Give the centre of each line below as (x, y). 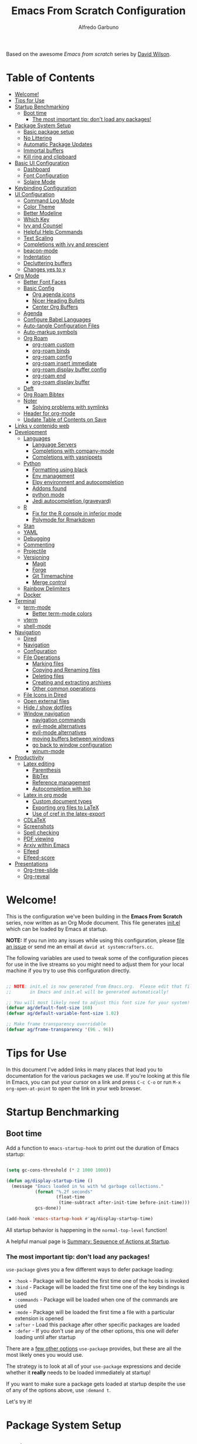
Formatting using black (60, 469)
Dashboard (37, 169)
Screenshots (39, 826)
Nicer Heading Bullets (58, 300)
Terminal (25, 601)
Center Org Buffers (55, 307)
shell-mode (37, 626)
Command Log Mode (49, 200)
